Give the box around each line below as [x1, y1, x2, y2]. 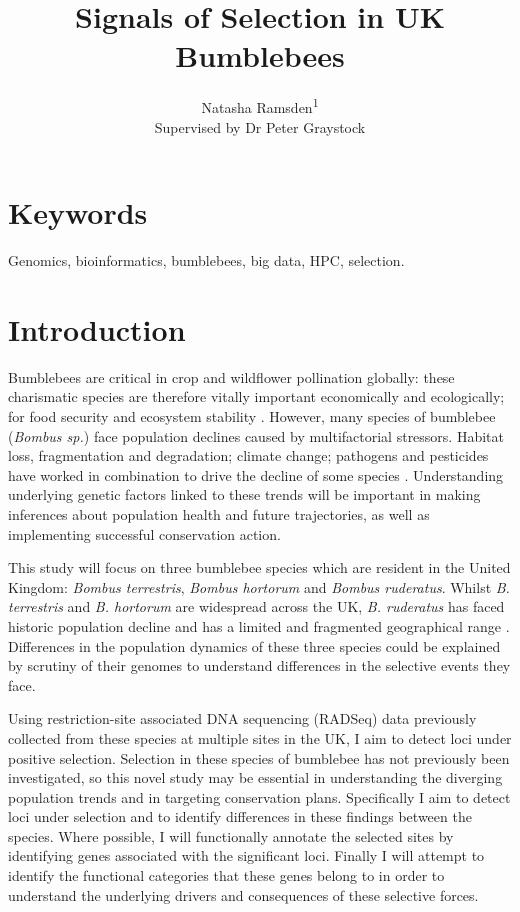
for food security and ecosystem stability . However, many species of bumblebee [8, 406, 496, 426]
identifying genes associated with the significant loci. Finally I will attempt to [8, 845, 485, 866]
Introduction [8, 308, 186, 349]
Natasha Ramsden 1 [201, 94, 319, 117]
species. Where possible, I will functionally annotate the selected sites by [8, 825, 454, 846]
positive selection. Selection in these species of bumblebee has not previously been [8, 747, 510, 768]
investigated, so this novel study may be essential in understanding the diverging [8, 767, 503, 788]
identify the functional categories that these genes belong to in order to [8, 865, 445, 886]
